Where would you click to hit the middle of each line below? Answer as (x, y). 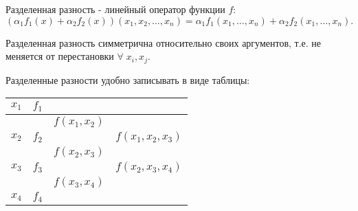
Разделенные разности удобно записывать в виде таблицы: (128, 79)
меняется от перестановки (60, 56)
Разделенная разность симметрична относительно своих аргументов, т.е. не (164, 42)
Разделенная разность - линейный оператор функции (115, 9)
